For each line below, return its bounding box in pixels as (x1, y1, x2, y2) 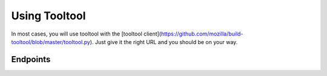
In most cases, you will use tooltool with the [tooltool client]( (11, 30, 162, 37)
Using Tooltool (11, 9, 86, 22)
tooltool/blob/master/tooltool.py (11, 38, 91, 45)
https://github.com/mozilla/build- (160, 30, 243, 37)
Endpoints (11, 54, 51, 65)
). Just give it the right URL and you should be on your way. (90, 38, 238, 45)
